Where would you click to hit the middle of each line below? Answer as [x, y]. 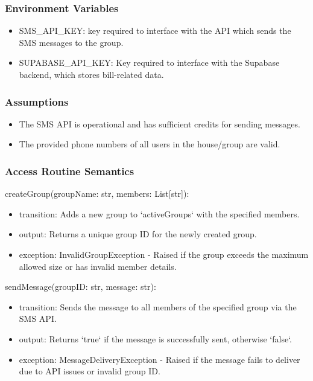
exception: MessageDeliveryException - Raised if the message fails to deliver [160, 359]
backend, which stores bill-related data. [91, 74]
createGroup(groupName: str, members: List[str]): [97, 194]
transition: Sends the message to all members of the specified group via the [158, 306]
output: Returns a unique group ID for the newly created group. [138, 234]
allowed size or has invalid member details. [98, 266]
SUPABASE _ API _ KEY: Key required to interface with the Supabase [149, 62]
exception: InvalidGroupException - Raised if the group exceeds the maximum [164, 254]
